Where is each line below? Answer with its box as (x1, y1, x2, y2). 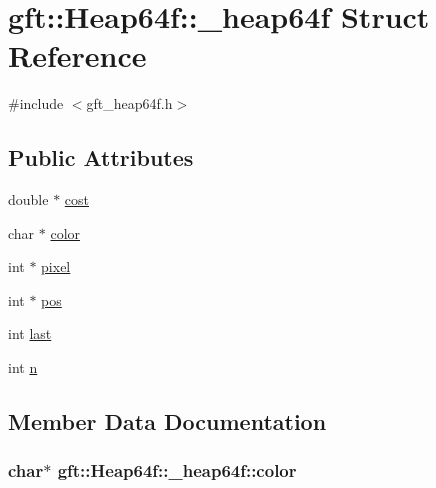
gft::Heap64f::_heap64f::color (57, 458, 297, 483)
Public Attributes (8, 142, 194, 173)
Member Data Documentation (8, 406, 327, 437)
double (8, 189, 49, 210)
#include (8, 93, 64, 114)
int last (8, 323, 52, 344)
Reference (8, 35, 147, 76)
